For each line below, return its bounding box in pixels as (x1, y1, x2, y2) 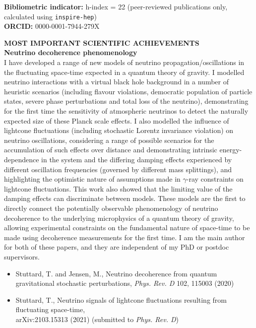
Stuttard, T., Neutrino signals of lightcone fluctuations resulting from (15, 294, 227, 305)
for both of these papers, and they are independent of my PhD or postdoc (4, 242, 229, 252)
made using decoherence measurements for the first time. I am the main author (4, 232, 245, 242)
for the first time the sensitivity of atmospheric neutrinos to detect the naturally (4, 106, 249, 116)
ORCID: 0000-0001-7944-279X (4, 21, 100, 31)
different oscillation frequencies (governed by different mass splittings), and (4, 164, 232, 174)
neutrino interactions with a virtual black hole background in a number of (4, 76, 229, 87)
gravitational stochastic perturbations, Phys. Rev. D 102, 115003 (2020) (15, 278, 234, 288)
